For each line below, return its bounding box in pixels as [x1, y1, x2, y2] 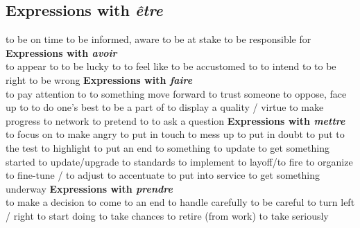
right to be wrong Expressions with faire [6, 72, 193, 87]
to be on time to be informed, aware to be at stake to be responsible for [6, 32, 311, 46]
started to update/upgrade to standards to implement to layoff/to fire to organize [6, 154, 353, 168]
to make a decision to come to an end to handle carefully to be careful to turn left [6, 195, 355, 209]
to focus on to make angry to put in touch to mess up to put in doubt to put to [6, 127, 345, 141]
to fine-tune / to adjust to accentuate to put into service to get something [6, 168, 320, 182]
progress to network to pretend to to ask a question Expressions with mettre [6, 113, 345, 128]
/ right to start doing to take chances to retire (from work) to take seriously [6, 208, 329, 222]
